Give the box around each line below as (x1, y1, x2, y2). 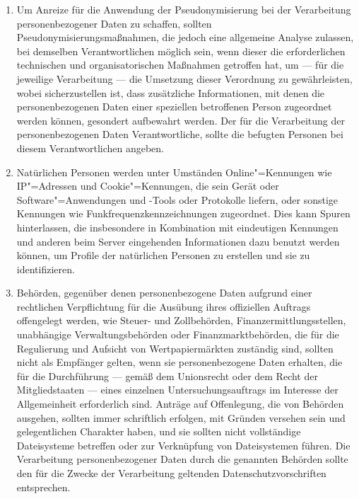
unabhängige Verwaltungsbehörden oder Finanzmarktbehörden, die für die (16, 327, 339, 342)
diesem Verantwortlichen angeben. (16, 140, 165, 155)
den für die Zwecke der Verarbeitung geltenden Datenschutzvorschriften (16, 466, 326, 480)
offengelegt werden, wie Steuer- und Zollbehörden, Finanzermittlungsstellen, (16, 313, 346, 328)
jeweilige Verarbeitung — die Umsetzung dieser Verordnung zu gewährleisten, (16, 71, 353, 86)
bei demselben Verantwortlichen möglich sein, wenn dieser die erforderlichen (16, 43, 346, 58)
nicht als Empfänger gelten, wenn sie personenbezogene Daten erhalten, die (16, 355, 343, 369)
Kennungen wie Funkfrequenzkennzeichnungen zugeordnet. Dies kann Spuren (16, 206, 351, 221)
